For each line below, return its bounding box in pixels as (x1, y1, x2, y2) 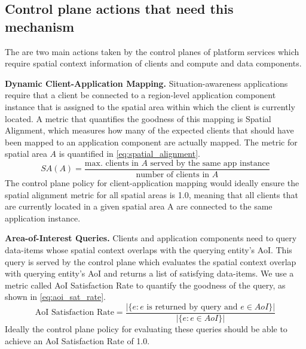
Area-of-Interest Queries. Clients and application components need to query (5, 232, 297, 244)
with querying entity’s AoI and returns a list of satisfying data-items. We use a (5, 267, 294, 280)
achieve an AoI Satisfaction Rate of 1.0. (5, 334, 150, 347)
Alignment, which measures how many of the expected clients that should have (5, 124, 294, 136)
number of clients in (136, 171, 210, 179)
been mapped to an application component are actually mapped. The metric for (5, 135, 298, 148)
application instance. (5, 211, 81, 224)
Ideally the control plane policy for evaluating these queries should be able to (5, 323, 287, 335)
